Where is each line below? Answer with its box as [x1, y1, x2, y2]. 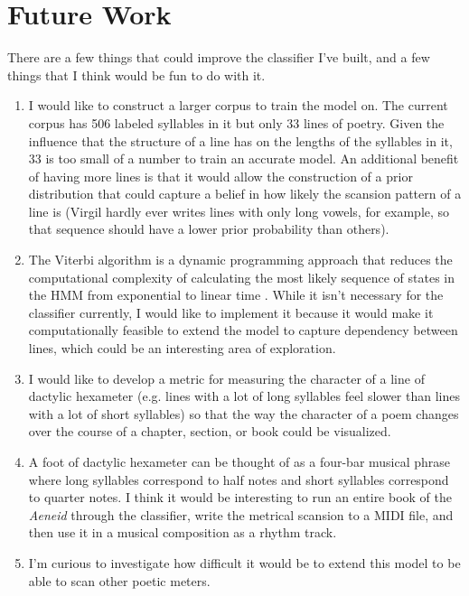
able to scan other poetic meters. [28, 571, 211, 590]
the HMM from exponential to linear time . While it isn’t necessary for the [28, 285, 444, 304]
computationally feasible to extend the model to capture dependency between [28, 321, 458, 340]
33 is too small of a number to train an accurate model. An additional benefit [28, 149, 459, 168]
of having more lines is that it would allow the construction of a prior [28, 166, 413, 185]
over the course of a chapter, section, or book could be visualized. [28, 422, 391, 441]
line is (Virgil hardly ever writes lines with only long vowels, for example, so [28, 201, 450, 220]
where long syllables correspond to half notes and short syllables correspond [28, 470, 449, 489]
